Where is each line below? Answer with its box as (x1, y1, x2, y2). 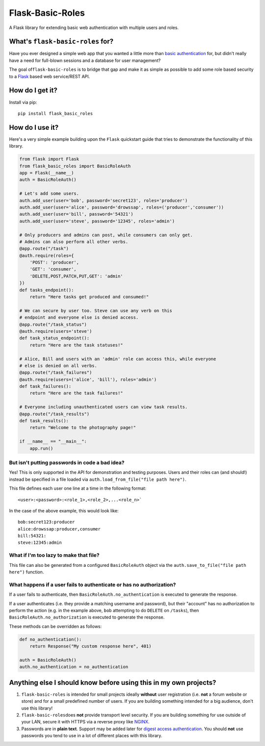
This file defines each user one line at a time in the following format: (9, 485, 147, 492)
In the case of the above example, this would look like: (9, 507, 119, 514)
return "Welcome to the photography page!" (29, 425, 136, 431)
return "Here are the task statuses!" (29, 342, 123, 348)
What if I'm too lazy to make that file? (9, 552, 100, 559)
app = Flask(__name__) (19, 170, 74, 176)
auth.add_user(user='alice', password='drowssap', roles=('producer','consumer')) (19, 204, 224, 210)
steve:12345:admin (18, 540, 62, 546)
